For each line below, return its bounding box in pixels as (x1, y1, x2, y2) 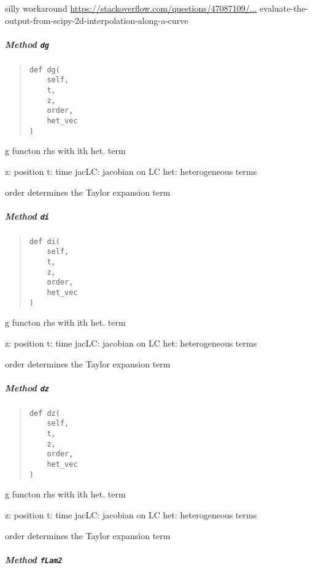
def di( (29, 237, 60, 246)
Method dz (5, 381, 49, 394)
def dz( (29, 409, 60, 418)
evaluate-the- (260, 2, 309, 14)
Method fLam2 (5, 553, 63, 566)
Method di (5, 209, 49, 222)
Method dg (5, 37, 49, 50)
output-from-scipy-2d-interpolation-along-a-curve (5, 13, 188, 26)
